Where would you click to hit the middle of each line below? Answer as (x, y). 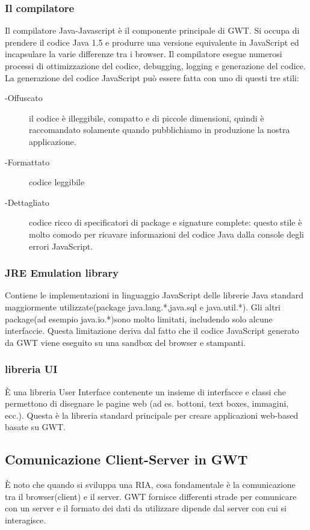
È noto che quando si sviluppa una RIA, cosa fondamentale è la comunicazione (150, 485)
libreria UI (31, 369)
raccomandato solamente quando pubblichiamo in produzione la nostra (160, 130)
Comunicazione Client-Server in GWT (126, 459)
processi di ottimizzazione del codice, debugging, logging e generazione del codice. (155, 66)
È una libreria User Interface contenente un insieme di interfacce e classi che (145, 391)
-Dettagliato (27, 202)
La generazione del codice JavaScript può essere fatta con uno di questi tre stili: (152, 77)
